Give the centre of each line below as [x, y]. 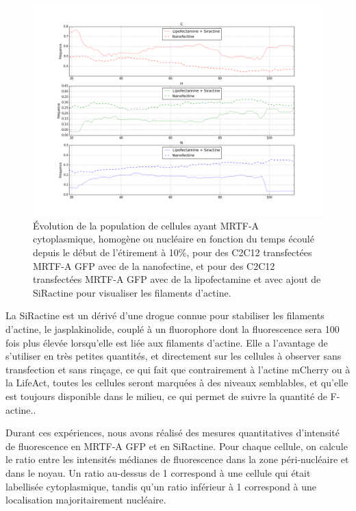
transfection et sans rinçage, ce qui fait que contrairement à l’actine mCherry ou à [178, 369]
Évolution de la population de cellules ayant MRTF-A [146, 225]
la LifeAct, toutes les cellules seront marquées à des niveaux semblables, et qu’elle [177, 383]
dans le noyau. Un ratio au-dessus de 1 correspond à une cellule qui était [158, 472]
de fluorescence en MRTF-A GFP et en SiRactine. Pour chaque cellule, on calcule [177, 446]
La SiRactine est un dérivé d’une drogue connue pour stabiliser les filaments [165, 315]
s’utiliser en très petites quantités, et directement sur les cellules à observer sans [174, 356]
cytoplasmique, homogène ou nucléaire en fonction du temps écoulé [174, 239]
